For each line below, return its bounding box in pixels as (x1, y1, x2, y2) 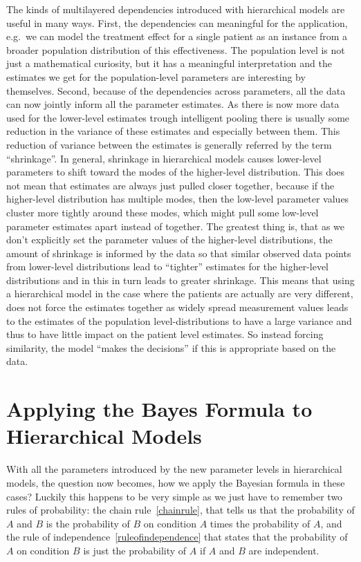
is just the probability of (83, 543, 187, 557)
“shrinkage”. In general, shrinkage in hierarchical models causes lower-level (6, 151, 322, 165)
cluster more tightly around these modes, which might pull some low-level (6, 205, 319, 219)
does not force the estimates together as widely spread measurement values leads (6, 300, 349, 315)
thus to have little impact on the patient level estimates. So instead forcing (6, 327, 324, 341)
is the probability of (46, 516, 130, 530)
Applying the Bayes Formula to (6, 395, 313, 423)
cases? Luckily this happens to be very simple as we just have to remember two (6, 489, 343, 503)
